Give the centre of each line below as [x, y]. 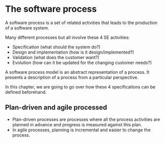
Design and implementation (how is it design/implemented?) [73, 52]
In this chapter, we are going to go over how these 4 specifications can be [80, 86]
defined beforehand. [26, 92]
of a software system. [27, 28]
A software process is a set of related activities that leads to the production [81, 23]
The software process [51, 9]
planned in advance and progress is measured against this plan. [77, 124]
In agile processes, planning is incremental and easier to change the [82, 130]
